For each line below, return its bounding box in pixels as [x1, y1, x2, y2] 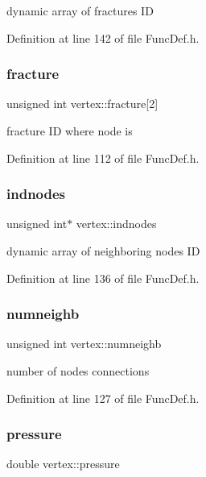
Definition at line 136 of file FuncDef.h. [6, 269, 200, 286]
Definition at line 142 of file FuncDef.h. [6, 29, 200, 46]
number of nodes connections [6, 363, 150, 379]
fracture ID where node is [6, 122, 133, 139]
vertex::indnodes [76, 215, 157, 232]
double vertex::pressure [6, 455, 120, 472]
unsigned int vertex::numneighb [6, 335, 162, 352]
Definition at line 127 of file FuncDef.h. [6, 389, 200, 406]
